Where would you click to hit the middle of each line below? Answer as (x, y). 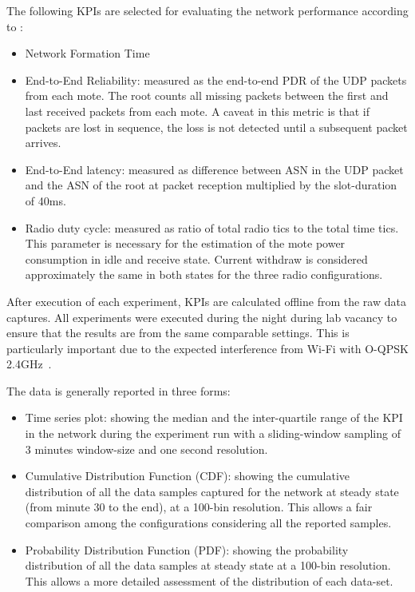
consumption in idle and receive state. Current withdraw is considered (196, 258)
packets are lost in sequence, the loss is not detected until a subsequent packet (216, 127)
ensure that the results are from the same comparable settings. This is (178, 333)
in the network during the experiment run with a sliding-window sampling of (213, 433)
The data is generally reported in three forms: (119, 390)
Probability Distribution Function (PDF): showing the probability (187, 549)
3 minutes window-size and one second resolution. (146, 449)
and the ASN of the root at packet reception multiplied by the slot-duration (211, 185)
